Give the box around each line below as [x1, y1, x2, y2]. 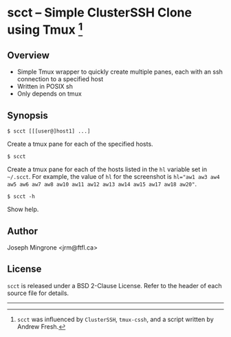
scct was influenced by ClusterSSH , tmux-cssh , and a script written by [16, 315, 214, 323]
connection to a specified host [16, 75, 104, 83]
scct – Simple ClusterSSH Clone [7, 5, 192, 21]
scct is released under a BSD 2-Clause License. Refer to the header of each [7, 281, 222, 290]
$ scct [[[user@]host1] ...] [7, 128, 91, 135]
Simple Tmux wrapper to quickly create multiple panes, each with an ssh [16, 67, 223, 76]
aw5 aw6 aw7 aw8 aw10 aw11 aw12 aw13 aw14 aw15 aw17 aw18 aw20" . [7, 180, 197, 188]
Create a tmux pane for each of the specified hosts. [7, 140, 153, 149]
